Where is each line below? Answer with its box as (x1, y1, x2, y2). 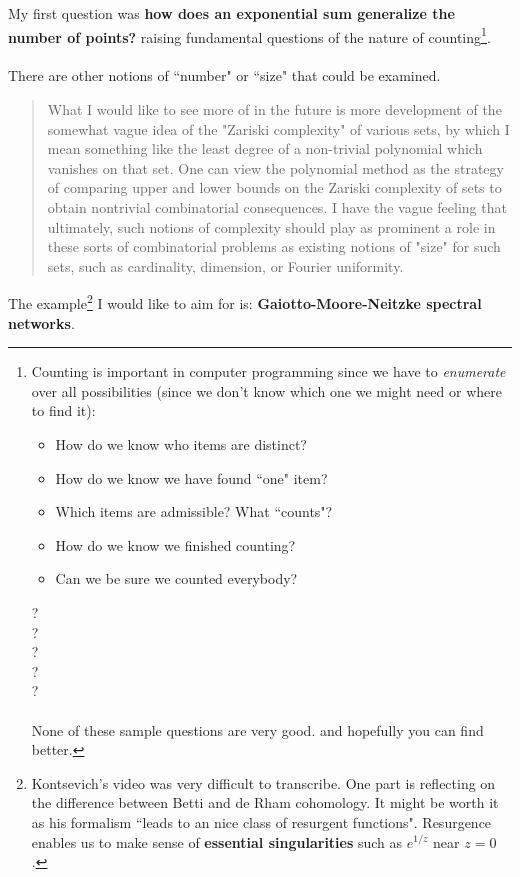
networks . (8, 312, 75, 333)
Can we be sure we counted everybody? (55, 568, 298, 589)
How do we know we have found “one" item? (55, 467, 328, 488)
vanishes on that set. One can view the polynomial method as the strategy (47, 157, 504, 178)
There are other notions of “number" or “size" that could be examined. (8, 65, 441, 86)
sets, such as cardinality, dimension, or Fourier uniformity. (47, 255, 404, 276)
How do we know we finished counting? (55, 534, 296, 555)
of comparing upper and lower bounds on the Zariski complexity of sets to (47, 177, 502, 198)
